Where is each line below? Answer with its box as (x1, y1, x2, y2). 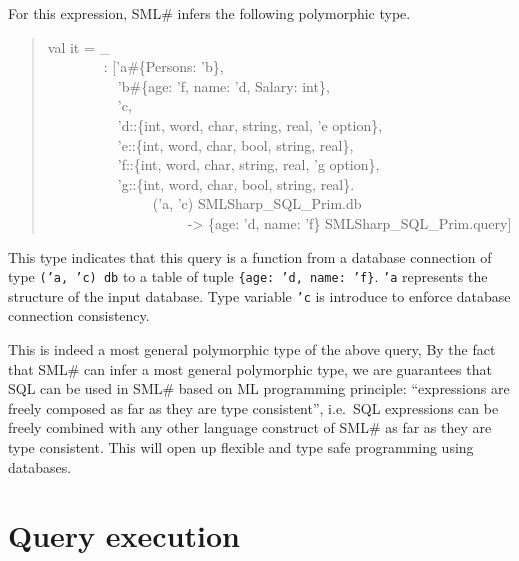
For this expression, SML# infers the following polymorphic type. (8, 3, 411, 23)
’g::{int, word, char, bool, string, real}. (117, 173, 355, 194)
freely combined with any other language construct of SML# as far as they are (8, 417, 492, 438)
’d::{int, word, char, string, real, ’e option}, (117, 114, 383, 135)
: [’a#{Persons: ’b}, (103, 56, 224, 77)
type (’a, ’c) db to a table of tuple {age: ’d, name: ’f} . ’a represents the (8, 266, 488, 287)
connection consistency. (8, 305, 150, 326)
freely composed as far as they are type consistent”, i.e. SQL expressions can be (8, 397, 499, 418)
